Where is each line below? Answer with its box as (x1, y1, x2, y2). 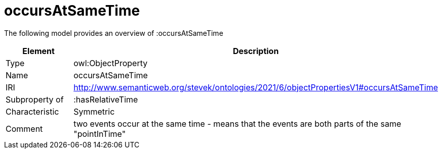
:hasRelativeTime (73, 94, 138, 105)
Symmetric (73, 106, 115, 117)
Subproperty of (6, 94, 64, 105)
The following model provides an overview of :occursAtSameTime (4, 28, 223, 37)
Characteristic (6, 106, 59, 117)
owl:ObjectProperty (73, 58, 148, 68)
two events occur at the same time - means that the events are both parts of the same (73, 118, 401, 129)
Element (22, 45, 55, 56)
